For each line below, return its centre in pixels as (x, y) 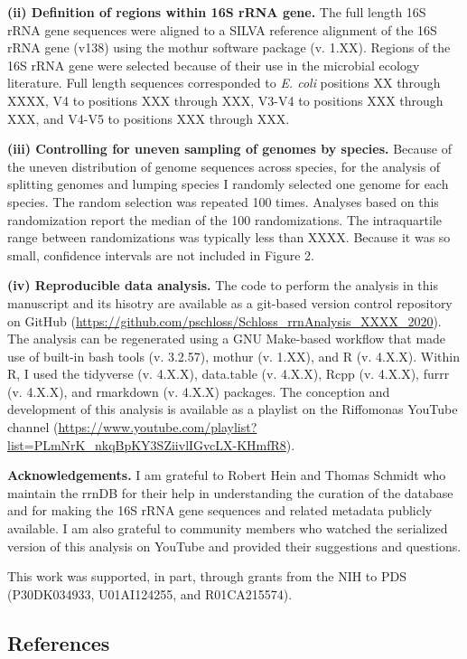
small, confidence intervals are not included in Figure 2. (161, 254)
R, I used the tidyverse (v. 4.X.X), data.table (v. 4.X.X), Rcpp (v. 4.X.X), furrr (229, 374)
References (59, 642)
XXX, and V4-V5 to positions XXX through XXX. (149, 118)
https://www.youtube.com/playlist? (158, 427)
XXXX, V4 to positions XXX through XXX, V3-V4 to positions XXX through (225, 100)
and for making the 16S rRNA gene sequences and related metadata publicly (220, 510)
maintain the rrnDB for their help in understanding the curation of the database (230, 492)
